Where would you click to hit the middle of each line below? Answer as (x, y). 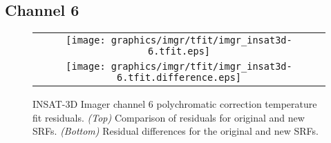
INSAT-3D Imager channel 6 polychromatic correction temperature (175, 104)
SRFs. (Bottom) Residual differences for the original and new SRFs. (176, 131)
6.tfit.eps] (179, 51)
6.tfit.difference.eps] (179, 78)
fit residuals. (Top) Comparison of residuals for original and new (169, 117)
